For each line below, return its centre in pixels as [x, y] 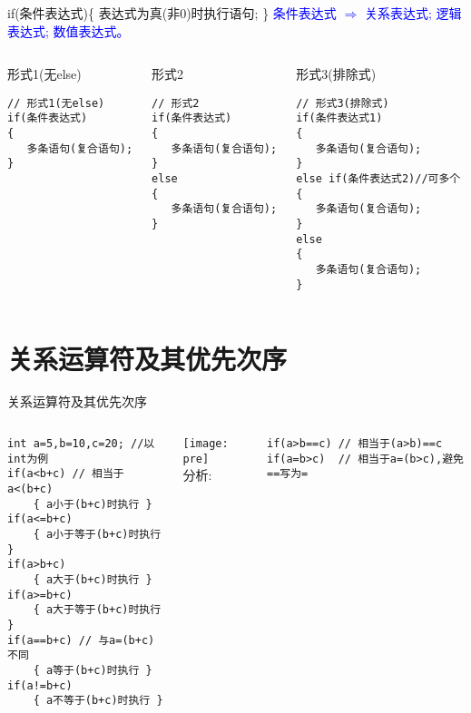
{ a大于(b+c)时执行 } [93, 579]
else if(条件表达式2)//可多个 [378, 179]
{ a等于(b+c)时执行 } [93, 670]
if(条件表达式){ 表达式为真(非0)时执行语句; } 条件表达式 [172, 13]
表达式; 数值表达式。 [69, 30]
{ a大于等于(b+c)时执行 [97, 610]
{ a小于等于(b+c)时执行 [97, 534]
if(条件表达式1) [339, 118]
